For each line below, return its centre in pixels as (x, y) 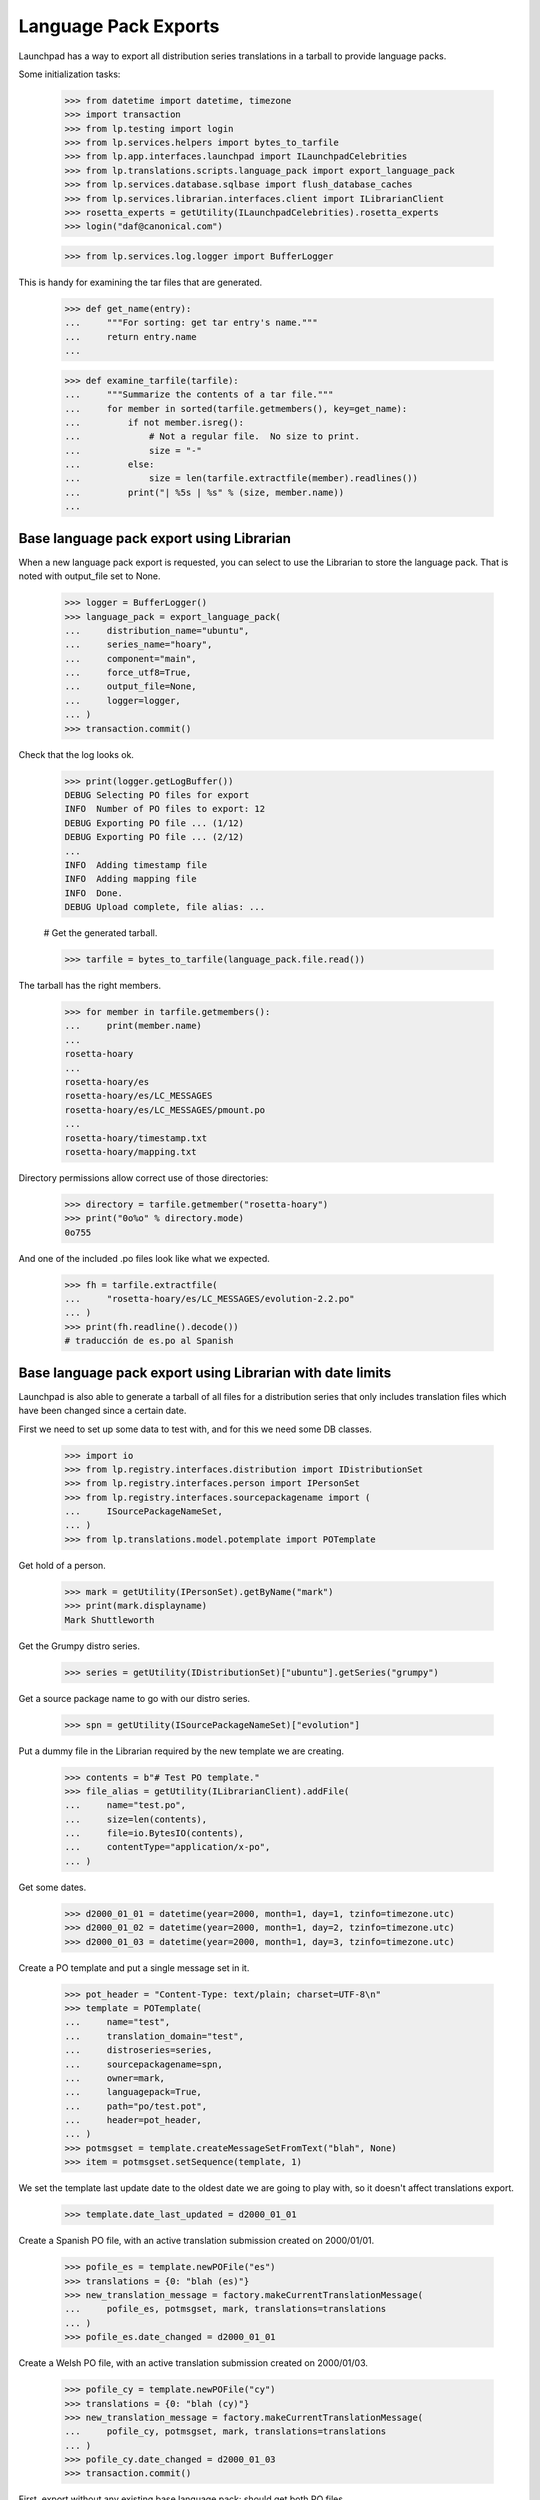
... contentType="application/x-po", (167, 1847)
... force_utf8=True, (128, 673)
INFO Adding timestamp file (136, 864)
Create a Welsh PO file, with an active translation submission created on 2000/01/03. (193, 2363)
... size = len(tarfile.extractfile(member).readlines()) (241, 478)
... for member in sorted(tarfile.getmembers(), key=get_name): (236, 408)
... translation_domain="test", (154, 2036)
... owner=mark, (114, 2078)
